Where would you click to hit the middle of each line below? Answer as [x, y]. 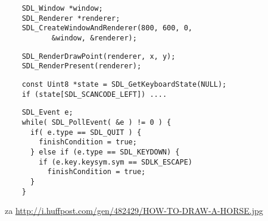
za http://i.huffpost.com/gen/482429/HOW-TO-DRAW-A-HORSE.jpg [134, 211]
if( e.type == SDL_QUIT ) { [86, 132]
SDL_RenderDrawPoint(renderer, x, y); [99, 56]
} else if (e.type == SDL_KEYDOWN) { [105, 152]
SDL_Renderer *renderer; [71, 18]
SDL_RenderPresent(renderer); [82, 66]
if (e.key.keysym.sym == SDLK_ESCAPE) [116, 162]
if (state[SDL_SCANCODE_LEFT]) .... [94, 94]
